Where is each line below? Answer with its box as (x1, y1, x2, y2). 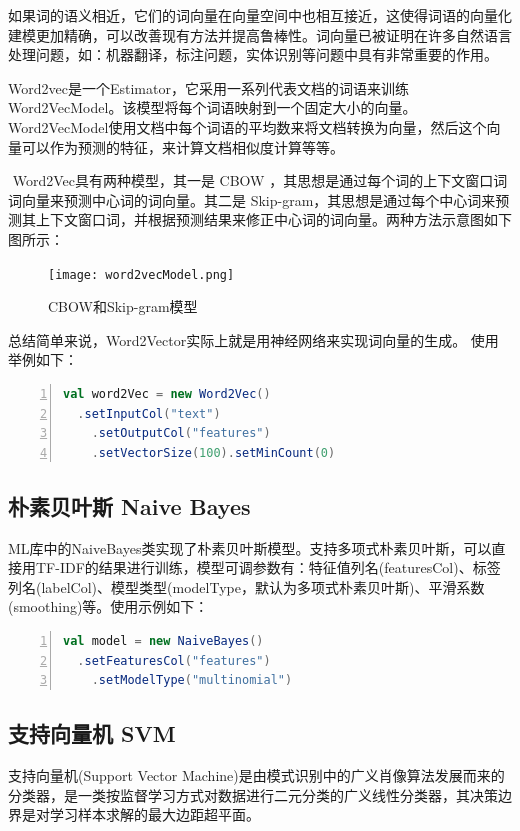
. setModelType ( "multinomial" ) (91, 673, 293, 688)
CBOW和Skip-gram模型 (48, 296, 198, 317)
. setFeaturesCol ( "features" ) (77, 653, 271, 668)
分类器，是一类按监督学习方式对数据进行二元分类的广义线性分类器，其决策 (8, 784, 498, 805)
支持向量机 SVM (8, 718, 176, 749)
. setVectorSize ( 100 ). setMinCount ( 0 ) (91, 445, 336, 460)
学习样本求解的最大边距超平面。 (49, 804, 260, 825)
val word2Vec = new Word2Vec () (63, 386, 271, 401)
